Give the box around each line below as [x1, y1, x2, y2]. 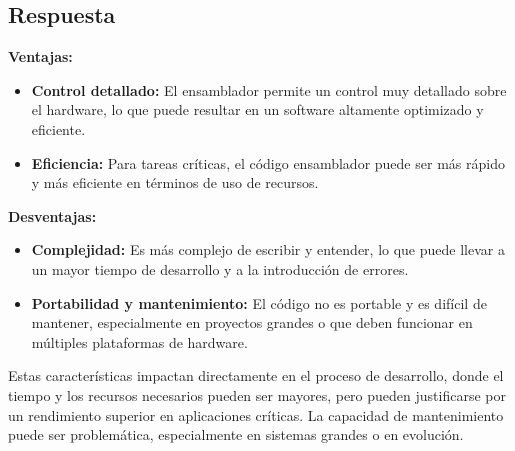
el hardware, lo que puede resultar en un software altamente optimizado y [31, 99, 484, 120]
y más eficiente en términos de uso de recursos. [31, 172, 319, 193]
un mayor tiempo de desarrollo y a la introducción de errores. [31, 258, 409, 279]
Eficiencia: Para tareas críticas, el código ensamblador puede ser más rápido [31, 152, 505, 173]
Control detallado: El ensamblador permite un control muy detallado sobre [31, 79, 507, 100]
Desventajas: [8, 205, 97, 226]
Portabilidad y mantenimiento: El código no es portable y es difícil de [31, 292, 487, 313]
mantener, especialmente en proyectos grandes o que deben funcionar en [31, 312, 473, 333]
